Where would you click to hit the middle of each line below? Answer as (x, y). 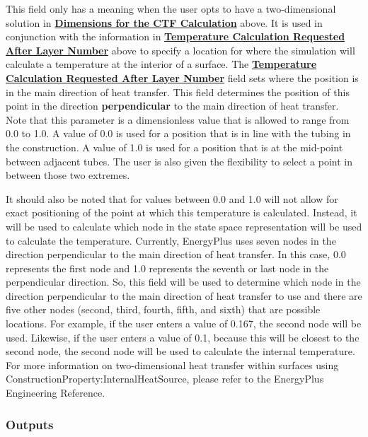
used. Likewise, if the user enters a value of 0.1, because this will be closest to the (183, 337)
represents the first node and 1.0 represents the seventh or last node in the (167, 268)
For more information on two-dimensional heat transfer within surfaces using (172, 365)
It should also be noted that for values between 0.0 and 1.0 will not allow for (172, 198)
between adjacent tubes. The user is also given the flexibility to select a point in (179, 161)
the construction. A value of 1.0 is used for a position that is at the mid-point (174, 147)
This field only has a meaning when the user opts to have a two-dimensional (171, 8)
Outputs (30, 424)
